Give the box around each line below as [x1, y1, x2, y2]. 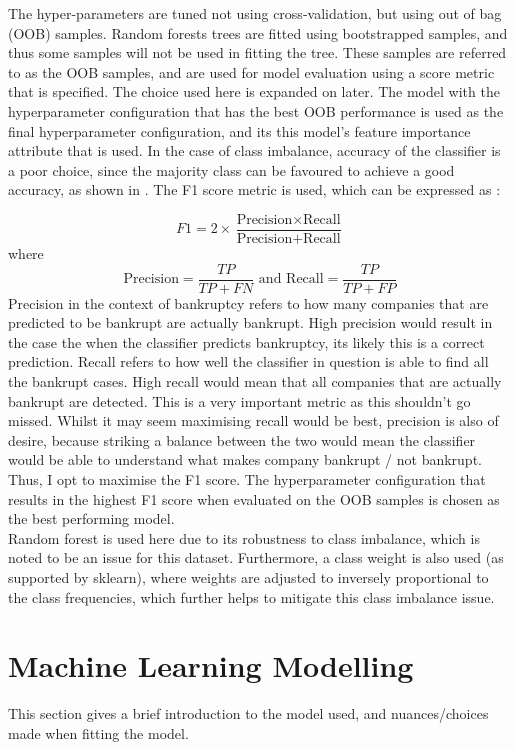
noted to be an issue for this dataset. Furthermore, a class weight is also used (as [8, 547, 504, 568]
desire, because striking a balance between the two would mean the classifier [8, 429, 476, 450]
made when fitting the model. [8, 722, 189, 743]
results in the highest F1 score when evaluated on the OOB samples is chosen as [8, 488, 500, 509]
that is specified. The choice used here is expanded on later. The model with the [8, 81, 500, 102]
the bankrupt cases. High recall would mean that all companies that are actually [8, 371, 502, 392]
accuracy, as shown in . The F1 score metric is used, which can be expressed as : [8, 179, 501, 200]
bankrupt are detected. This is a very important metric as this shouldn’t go [8, 390, 471, 411]
